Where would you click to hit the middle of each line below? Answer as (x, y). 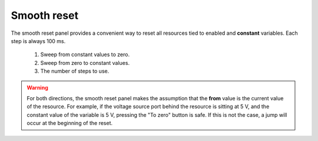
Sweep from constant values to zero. (85, 55)
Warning (37, 87)
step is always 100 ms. (38, 41)
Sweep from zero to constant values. (85, 63)
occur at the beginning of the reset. (70, 123)
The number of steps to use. (75, 71)
